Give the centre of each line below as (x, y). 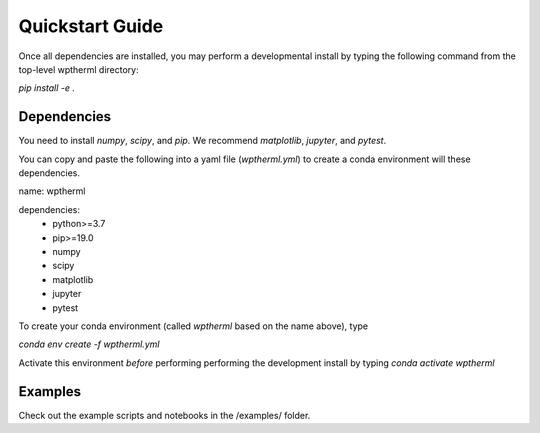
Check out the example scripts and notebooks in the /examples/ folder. (164, 415)
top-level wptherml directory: (78, 69)
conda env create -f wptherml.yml (89, 344)
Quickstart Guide (91, 26)
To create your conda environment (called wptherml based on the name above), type (193, 326)
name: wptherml (52, 191)
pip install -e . (46, 88)
